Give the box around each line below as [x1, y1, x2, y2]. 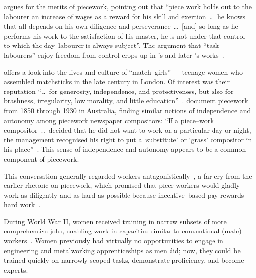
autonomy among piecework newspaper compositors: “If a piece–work [4, 115, 214, 125]
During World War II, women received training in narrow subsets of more [4, 216, 227, 226]
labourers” [4, 49, 36, 60]
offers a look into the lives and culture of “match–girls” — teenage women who [4, 66, 243, 77]
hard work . [4, 199, 41, 210]
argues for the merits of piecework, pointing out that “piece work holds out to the [4, 1, 252, 11]
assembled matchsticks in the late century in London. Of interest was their [4, 76, 230, 87]
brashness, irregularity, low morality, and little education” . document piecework [4, 95, 248, 106]
